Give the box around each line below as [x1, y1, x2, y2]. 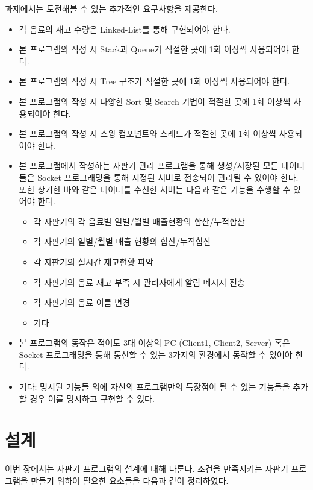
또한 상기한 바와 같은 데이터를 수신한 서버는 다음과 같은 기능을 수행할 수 [19, 183, 291, 195]
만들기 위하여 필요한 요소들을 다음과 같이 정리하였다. [31, 474, 229, 486]
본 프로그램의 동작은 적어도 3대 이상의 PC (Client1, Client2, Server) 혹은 [19, 336, 290, 349]
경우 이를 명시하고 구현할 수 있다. [29, 392, 155, 404]
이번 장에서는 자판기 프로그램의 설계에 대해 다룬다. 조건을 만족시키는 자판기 [5, 462, 288, 475]
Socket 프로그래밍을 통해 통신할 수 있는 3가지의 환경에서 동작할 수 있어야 [19, 348, 293, 360]
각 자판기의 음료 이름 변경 [33, 296, 130, 309]
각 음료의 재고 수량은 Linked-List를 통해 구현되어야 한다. [19, 22, 231, 35]
